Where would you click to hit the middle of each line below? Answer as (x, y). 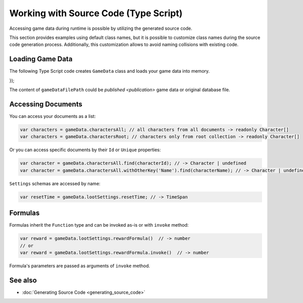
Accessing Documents (46, 104)
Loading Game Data (41, 59)
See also (23, 280)
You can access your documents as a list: (53, 116)
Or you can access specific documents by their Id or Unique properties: (85, 150)
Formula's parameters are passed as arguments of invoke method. (80, 266)
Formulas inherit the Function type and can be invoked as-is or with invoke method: (99, 225)
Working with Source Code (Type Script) (96, 13)
